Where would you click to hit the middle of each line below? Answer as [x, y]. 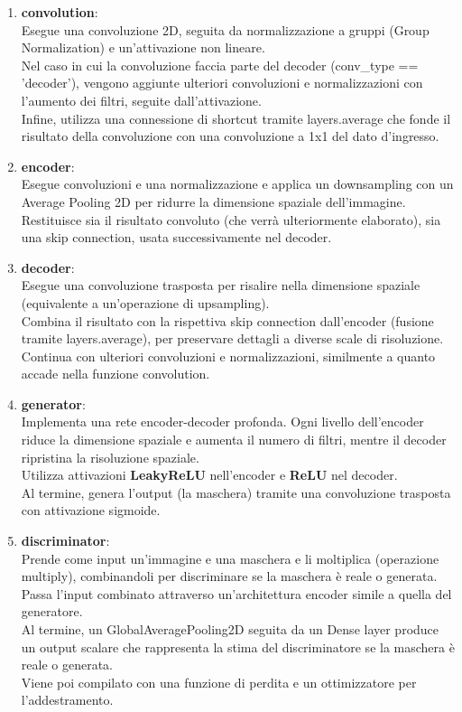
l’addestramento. [67, 700]
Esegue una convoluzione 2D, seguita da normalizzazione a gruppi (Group [225, 29]
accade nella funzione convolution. [115, 374]
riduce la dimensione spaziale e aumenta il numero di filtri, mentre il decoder [234, 440]
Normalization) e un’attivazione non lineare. [143, 47]
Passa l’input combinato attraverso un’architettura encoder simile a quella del [236, 593]
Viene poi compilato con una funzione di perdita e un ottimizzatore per [219, 682]
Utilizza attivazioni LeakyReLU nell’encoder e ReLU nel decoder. [209, 475]
